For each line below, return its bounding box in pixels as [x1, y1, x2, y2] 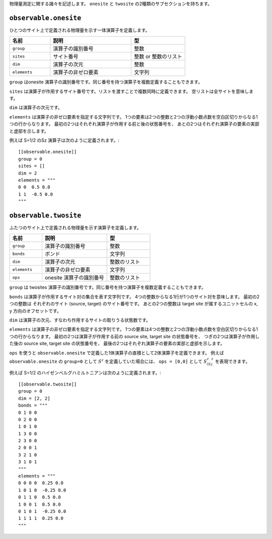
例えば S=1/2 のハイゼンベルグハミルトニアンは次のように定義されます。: [9, 369, 161, 375]
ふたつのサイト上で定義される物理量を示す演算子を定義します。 [9, 225, 142, 231]
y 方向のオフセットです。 [9, 308, 61, 314]
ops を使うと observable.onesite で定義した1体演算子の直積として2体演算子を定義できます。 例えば [9, 350, 224, 356]
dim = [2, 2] [18, 395, 50, 401]
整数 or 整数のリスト [133, 53, 182, 60]
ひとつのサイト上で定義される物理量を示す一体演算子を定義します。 [9, 27, 150, 33]
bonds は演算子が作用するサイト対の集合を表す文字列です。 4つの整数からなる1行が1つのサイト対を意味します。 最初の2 [9, 293, 260, 300]
